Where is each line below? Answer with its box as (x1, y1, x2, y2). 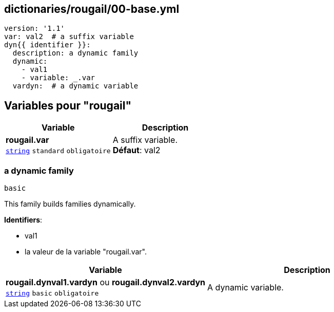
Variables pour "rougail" (4, 99, 132, 112)
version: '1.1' (4, 24, 65, 33)
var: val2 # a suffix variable (4, 32, 134, 41)
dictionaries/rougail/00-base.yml (4, 3, 180, 15)
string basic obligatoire (6, 289, 99, 298)
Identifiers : (4, 215, 43, 225)
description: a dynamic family (12, 49, 139, 58)
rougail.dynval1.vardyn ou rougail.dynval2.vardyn (6, 277, 206, 288)
